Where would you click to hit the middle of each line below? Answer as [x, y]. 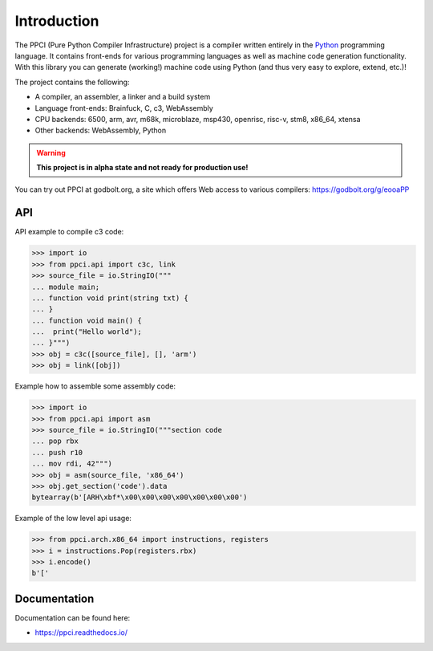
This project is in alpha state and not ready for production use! [142, 168]
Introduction [57, 21]
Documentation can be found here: [73, 617]
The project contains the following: [72, 82]
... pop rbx [55, 441]
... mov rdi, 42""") [72, 464]
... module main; [66, 287]
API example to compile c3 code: [69, 232]
